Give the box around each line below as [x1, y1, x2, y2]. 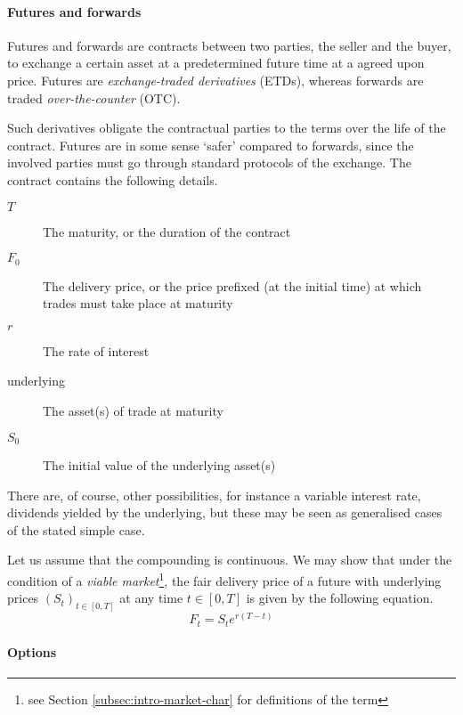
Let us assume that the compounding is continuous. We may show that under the [7, 550, 452, 569]
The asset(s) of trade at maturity [43, 401, 223, 419]
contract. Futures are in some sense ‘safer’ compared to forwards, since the [7, 135, 414, 154]
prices [7, 589, 39, 607]
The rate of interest [43, 341, 150, 360]
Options [7, 643, 57, 662]
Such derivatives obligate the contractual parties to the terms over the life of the [7, 118, 446, 137]
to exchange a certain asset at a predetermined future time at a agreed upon [7, 53, 425, 72]
